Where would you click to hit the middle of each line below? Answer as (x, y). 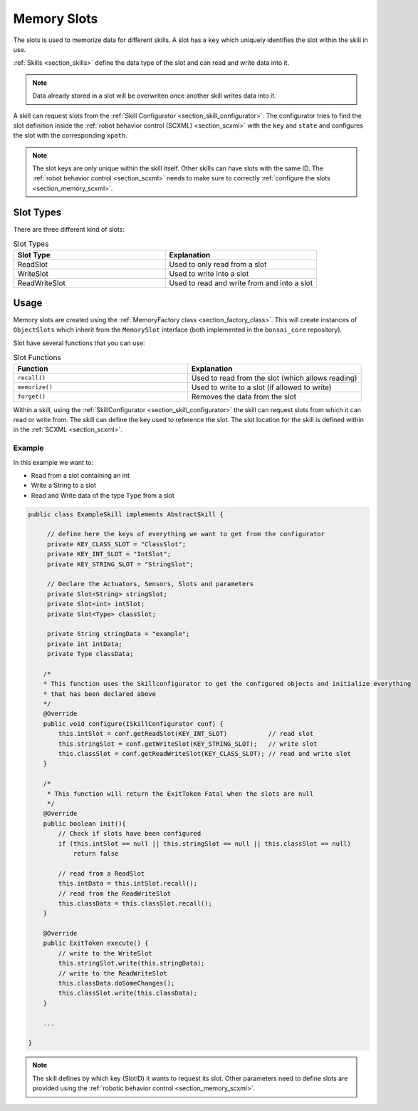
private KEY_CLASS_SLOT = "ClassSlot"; (116, 544)
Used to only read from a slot (218, 264)
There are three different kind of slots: (69, 229)
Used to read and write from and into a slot (241, 283)
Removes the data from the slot (244, 396)
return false (96, 853)
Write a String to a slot (63, 486)
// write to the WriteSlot (105, 953)
